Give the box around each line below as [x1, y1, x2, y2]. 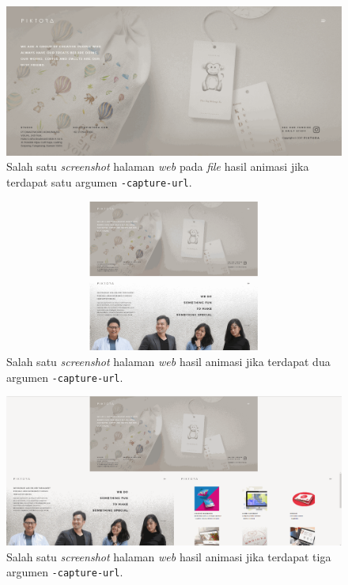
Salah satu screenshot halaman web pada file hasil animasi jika [6, 158, 309, 175]
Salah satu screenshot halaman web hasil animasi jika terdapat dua [6, 353, 331, 370]
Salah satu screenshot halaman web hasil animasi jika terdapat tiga [6, 548, 331, 564]
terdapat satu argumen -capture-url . [6, 174, 192, 190]
